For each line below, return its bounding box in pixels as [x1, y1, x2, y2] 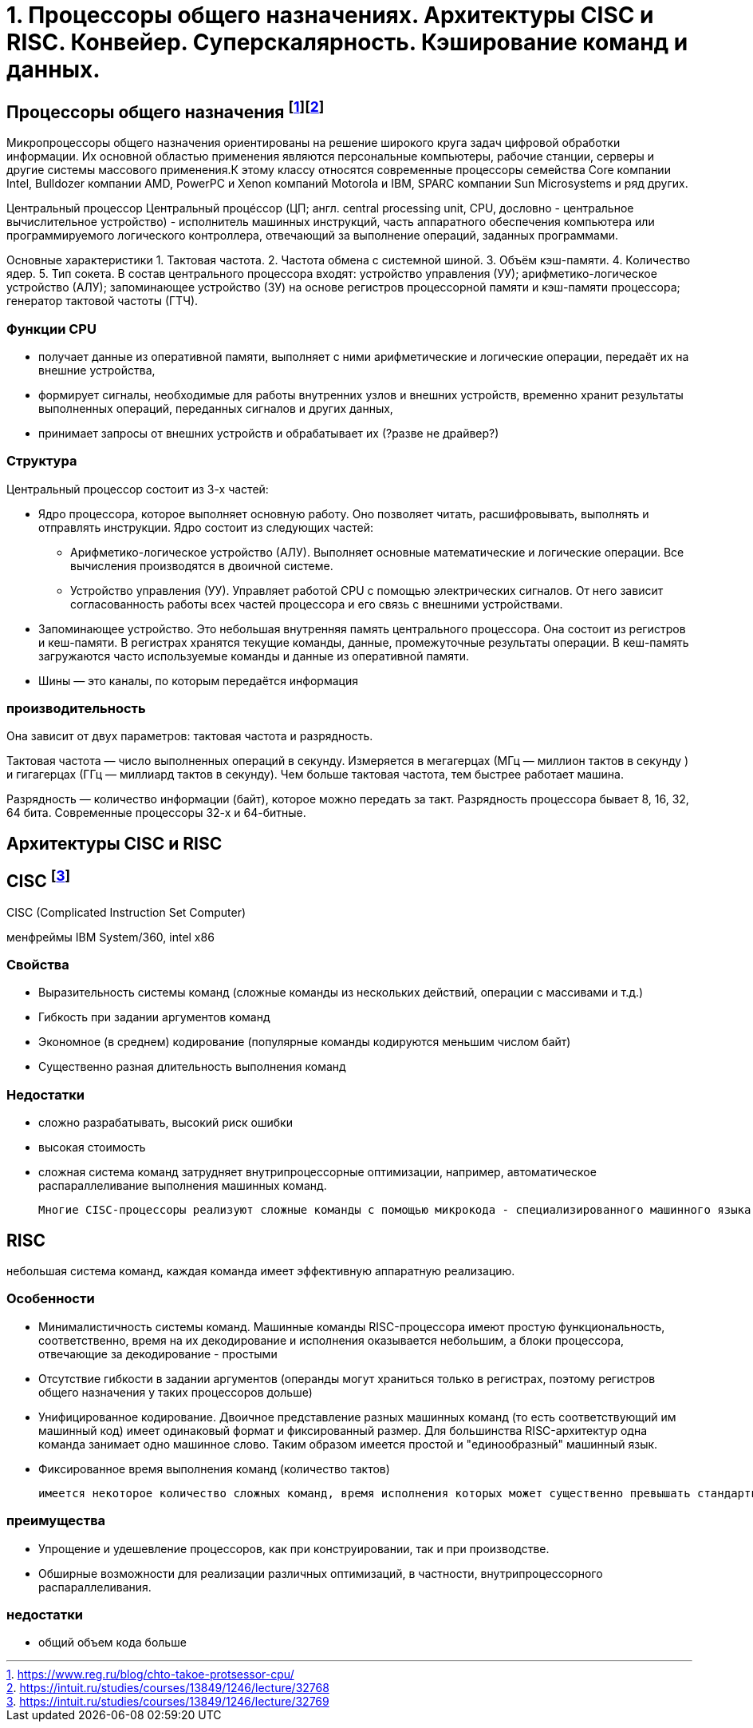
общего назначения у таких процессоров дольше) [38, 1385, 313, 1399]
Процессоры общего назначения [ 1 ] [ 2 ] [6, 97, 325, 122]
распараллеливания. [38, 1579, 152, 1594]
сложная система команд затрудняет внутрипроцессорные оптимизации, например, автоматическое [38, 1165, 597, 1179]
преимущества [6, 1512, 106, 1529]
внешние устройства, [38, 363, 156, 377]
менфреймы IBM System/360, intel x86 [6, 929, 215, 944]
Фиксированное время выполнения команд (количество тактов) [38, 1461, 390, 1476]
